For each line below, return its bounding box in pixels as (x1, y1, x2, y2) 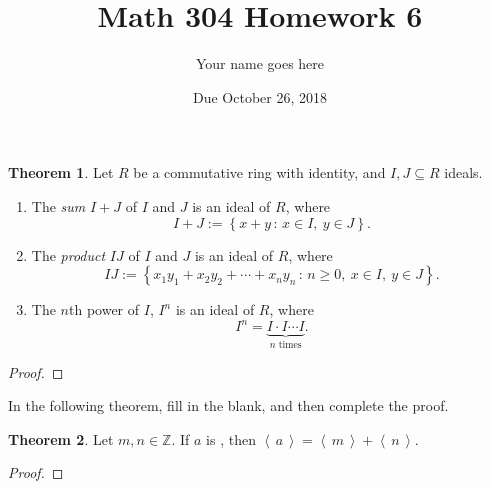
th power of (68, 299, 140, 320)
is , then (206, 428, 256, 449)
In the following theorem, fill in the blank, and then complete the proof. (8, 395, 449, 416)
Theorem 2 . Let (8, 428, 114, 449)
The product (31, 244, 106, 265)
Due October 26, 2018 (192, 86, 327, 107)
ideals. (444, 162, 483, 183)
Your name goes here (195, 53, 325, 74)
